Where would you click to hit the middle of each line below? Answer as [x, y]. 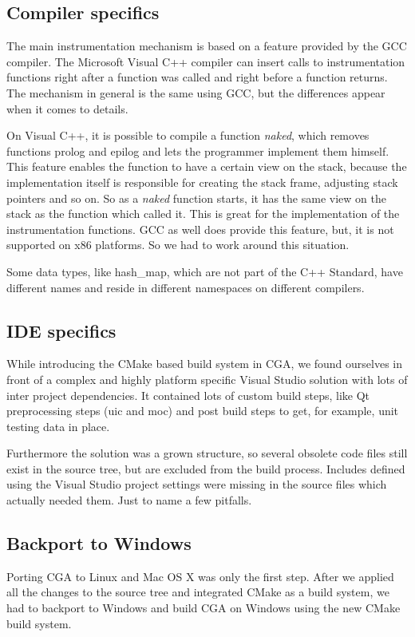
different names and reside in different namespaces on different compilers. [186, 287]
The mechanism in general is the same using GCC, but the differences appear [196, 92]
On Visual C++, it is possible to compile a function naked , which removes [188, 135]
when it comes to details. [67, 108]
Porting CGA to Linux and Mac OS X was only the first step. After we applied [200, 576]
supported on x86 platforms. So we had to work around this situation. [178, 245]
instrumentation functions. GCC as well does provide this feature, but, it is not [200, 229]
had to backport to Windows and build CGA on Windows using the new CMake [204, 608]
